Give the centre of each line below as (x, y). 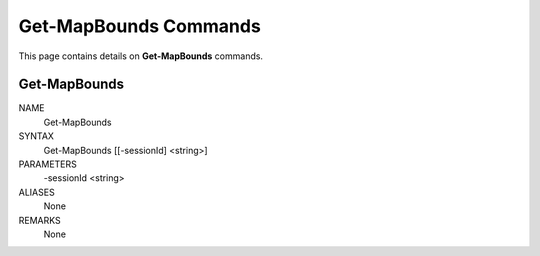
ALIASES (36, 192)
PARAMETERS (47, 164)
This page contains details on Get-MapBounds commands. (141, 56)
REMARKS (39, 220)
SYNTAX (36, 136)
